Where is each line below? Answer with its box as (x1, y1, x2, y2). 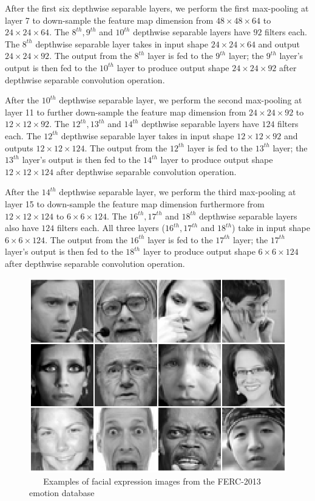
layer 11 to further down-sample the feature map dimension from (5, 105, 246, 118)
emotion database (29, 486, 95, 499)
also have (5, 221, 39, 234)
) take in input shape (232, 221, 310, 234)
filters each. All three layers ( (57, 221, 165, 234)
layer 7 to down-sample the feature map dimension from (5, 13, 214, 26)
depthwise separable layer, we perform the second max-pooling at (59, 94, 302, 106)
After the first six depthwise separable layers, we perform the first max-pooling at (5, 2, 309, 14)
